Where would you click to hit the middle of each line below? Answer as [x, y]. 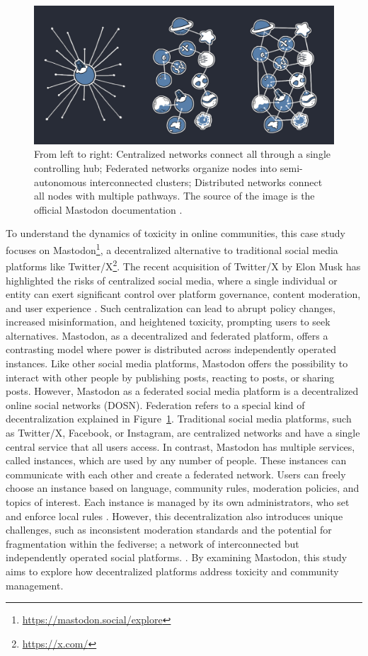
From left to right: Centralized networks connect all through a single [182, 154]
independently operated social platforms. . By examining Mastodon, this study [177, 557]
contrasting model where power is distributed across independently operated [171, 349]
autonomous [60, 182]
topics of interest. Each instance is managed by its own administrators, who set [178, 502]
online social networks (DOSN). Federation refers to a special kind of [155, 404]
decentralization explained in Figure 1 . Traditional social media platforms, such [179, 419]
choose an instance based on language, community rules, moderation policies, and [183, 488]
